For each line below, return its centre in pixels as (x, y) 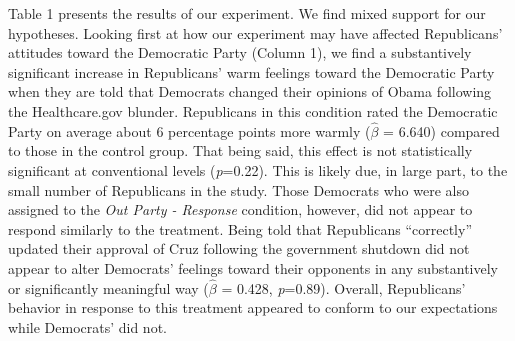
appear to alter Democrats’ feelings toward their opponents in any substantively (253, 267)
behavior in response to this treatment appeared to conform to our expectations (253, 307)
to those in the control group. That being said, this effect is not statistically (240, 150)
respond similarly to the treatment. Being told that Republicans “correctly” (240, 228)
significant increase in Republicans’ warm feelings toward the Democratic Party (251, 71)
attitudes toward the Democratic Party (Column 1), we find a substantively (240, 52)
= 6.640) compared (441, 130)
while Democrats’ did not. (87, 326)
